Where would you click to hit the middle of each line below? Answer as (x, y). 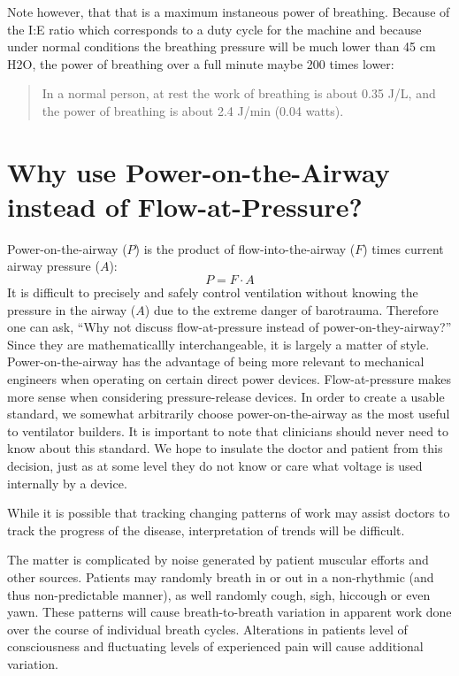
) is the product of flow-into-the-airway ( (245, 248)
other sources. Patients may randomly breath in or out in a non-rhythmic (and (221, 576)
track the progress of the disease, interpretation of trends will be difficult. (206, 530)
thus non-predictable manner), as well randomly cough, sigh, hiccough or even (219, 594)
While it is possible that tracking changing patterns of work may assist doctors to (229, 513)
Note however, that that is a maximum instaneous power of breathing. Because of (229, 12)
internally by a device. (67, 483)
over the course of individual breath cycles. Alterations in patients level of (207, 629)
